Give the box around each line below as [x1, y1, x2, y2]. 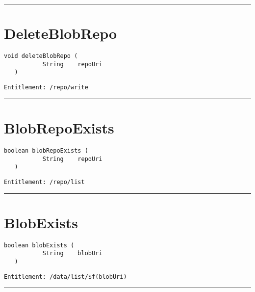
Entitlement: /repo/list [4, 178, 85, 186]
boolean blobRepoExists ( [4, 147, 88, 154]
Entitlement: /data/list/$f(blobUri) [4, 273, 127, 280]
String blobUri [42, 250, 102, 257]
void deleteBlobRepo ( [4, 53, 78, 60]
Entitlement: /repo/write [4, 84, 88, 91]
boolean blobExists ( [4, 241, 75, 249]
